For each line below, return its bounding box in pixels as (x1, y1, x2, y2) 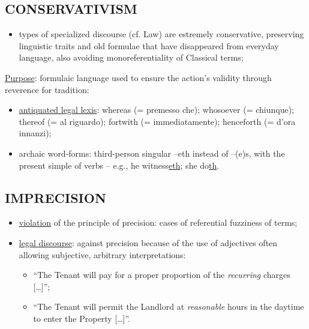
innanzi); (19, 127, 52, 139)
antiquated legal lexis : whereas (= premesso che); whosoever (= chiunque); (19, 103, 294, 116)
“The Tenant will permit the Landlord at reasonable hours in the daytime (33, 300, 304, 313)
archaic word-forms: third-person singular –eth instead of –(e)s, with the (19, 146, 285, 159)
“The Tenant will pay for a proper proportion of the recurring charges (33, 268, 290, 281)
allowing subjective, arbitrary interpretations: (19, 248, 186, 261)
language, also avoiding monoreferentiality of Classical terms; (19, 51, 244, 64)
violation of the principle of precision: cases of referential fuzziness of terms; (19, 216, 298, 229)
